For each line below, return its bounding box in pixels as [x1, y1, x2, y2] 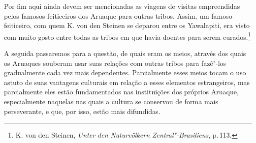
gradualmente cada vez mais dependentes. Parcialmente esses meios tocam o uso [4, 67, 246, 78]
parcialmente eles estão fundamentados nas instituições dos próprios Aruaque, [4, 86, 239, 97]
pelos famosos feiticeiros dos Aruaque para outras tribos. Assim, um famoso [4, 10, 232, 21]
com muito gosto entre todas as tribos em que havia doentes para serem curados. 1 [4, 30, 251, 42]
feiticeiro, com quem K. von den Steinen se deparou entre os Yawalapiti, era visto [4, 20, 250, 30]
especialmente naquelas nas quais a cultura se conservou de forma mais [4, 96, 218, 106]
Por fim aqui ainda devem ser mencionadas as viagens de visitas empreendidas [4, 1, 240, 11]
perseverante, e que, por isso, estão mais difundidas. [4, 106, 160, 116]
